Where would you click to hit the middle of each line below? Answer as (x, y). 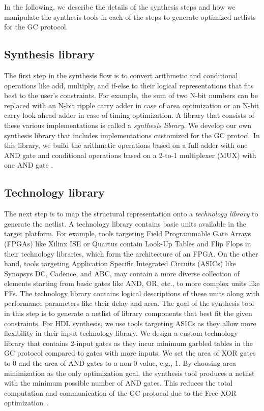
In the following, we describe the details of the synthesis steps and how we (120, 7)
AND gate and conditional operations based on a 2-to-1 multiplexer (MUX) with (130, 155)
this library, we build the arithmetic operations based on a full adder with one (126, 145)
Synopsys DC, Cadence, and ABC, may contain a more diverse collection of (122, 273)
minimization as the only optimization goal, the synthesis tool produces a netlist (129, 373)
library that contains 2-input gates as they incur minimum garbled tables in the (128, 343)
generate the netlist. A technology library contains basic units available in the (125, 223)
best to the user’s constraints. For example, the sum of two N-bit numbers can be (131, 95)
